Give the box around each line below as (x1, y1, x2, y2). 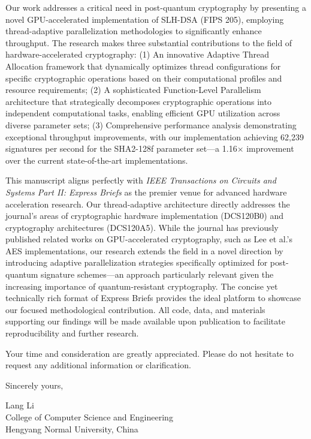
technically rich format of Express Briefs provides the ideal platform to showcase (5, 291, 301, 304)
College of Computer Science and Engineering (5, 411, 173, 423)
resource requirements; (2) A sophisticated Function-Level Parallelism (5, 83, 261, 96)
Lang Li (5, 399, 34, 411)
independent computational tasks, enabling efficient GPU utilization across (5, 107, 280, 119)
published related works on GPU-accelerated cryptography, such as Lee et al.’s (5, 233, 292, 245)
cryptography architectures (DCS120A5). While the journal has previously (5, 221, 279, 233)
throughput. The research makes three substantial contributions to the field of (5, 36, 292, 49)
